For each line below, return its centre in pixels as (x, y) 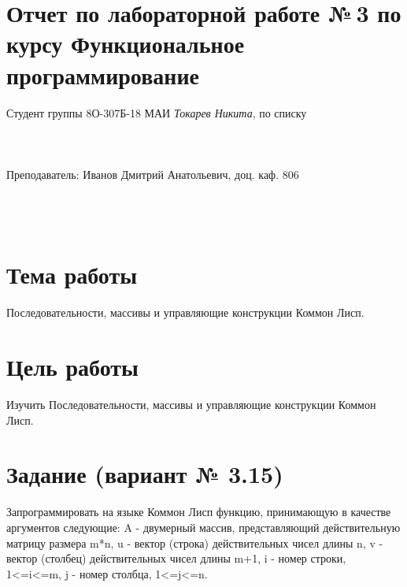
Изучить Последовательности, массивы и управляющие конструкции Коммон (191, 405)
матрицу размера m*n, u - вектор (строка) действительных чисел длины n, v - (195, 542)
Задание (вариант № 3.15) (145, 474)
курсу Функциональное (126, 44)
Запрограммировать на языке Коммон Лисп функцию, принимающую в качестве (199, 512)
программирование (103, 74)
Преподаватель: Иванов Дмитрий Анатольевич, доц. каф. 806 (153, 174)
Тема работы (72, 275)
